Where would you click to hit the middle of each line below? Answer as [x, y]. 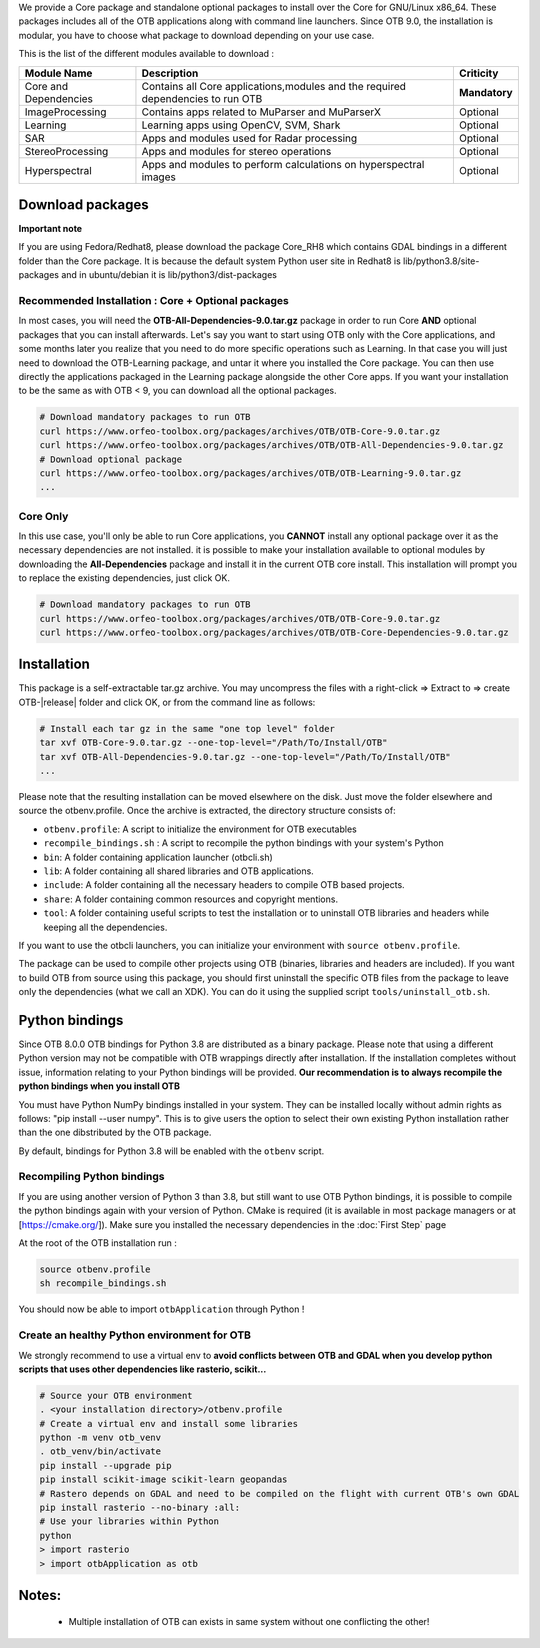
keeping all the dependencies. [105, 927]
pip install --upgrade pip [105, 1465]
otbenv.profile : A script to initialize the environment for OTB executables [200, 829]
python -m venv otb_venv [100, 1438]
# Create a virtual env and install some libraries [169, 1423]
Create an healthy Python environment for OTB [135, 1335]
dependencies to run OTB [202, 98]
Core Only [43, 516]
